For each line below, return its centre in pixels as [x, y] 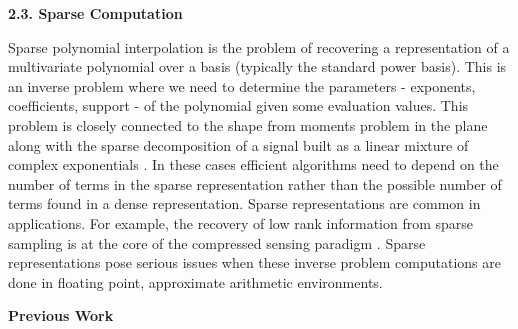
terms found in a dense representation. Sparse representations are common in [244, 203]
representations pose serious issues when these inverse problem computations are [254, 262]
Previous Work [61, 315]
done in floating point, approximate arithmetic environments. [195, 281]
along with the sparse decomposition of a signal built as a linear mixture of [238, 144]
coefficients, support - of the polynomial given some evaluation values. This [238, 105]
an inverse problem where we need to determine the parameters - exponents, [242, 85]
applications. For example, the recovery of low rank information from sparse [241, 222]
